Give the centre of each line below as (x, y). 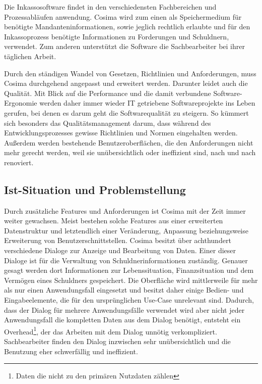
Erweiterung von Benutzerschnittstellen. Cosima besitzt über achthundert (118, 240)
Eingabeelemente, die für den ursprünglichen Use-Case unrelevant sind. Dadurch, (129, 300)
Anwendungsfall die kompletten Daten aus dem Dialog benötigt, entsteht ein (122, 320)
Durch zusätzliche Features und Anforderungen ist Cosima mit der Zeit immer (125, 210)
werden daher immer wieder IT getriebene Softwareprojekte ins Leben (147, 103)
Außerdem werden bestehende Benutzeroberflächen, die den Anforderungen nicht (129, 142)
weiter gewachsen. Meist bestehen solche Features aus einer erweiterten (114, 221)
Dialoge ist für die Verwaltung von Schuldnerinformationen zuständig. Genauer (126, 260)
